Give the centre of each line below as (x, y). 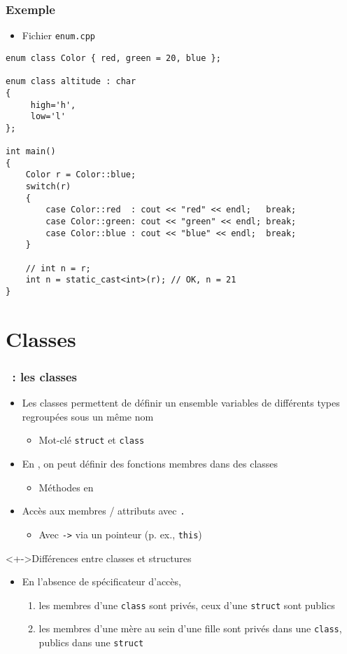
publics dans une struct (91, 642)
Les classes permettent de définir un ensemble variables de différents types (181, 403)
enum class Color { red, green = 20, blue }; (113, 58)
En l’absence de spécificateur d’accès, (101, 581)
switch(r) (48, 187)
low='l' (48, 117)
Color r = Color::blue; (81, 175)
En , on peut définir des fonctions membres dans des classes (150, 464)
